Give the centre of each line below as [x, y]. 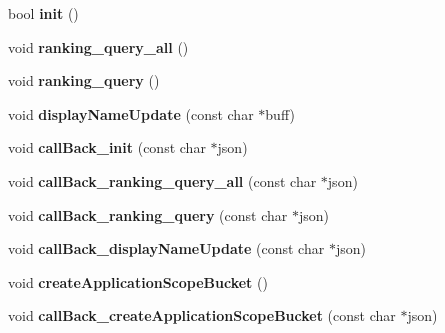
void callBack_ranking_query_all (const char [162, 180]
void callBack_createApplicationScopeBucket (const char [202, 315]
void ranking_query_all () [98, 46]
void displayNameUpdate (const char [131, 113]
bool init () [43, 13]
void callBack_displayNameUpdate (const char [166, 248]
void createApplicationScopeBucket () [138, 281]
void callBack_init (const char [107, 147]
